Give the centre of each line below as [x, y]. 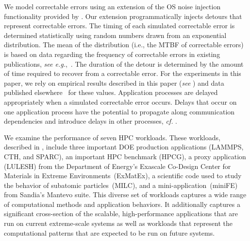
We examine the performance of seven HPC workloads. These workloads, [112, 137]
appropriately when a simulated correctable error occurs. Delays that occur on [120, 102]
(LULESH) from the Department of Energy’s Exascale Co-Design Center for [117, 166]
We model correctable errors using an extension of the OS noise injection [112, 6]
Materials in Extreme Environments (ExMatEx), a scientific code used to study [123, 176]
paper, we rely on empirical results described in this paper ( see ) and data [114, 83]
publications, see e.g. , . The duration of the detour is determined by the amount [124, 64]
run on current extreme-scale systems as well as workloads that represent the [118, 223]
